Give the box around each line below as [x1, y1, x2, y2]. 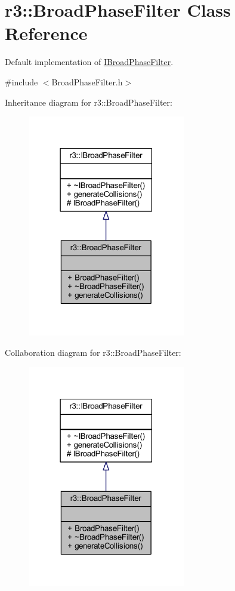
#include [5, 75, 38, 88]
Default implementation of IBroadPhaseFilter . [5, 56, 174, 68]
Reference [5, 21, 88, 45]
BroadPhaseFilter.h [51, 75, 123, 88]
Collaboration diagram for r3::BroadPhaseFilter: [5, 346, 181, 358]
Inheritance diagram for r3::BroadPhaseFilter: [5, 96, 172, 108]
